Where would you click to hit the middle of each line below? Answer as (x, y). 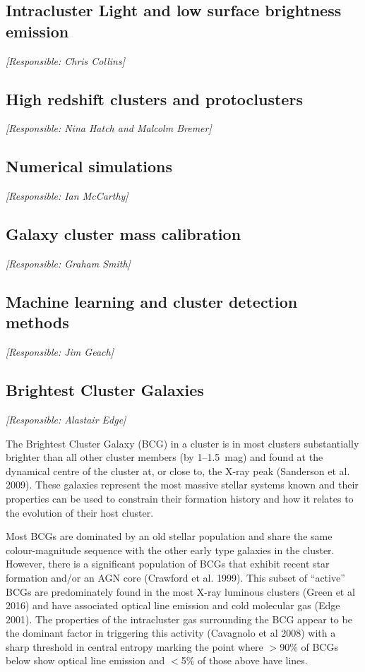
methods (37, 322)
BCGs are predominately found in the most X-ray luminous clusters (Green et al (180, 591)
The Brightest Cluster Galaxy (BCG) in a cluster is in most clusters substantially (182, 443)
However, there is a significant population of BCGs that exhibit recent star (168, 564)
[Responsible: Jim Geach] (60, 352)
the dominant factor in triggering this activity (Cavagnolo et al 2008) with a (171, 633)
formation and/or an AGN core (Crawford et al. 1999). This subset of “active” (175, 577)
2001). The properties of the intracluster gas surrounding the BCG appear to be (179, 619)
